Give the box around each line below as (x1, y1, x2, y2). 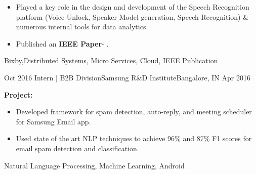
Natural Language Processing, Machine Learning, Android (4, 160, 185, 170)
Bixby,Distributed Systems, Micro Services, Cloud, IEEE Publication (4, 55, 218, 66)
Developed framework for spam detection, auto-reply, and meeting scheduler (16, 106, 252, 117)
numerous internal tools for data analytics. (16, 21, 148, 32)
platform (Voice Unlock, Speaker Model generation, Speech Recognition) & (16, 11, 249, 22)
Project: (4, 89, 33, 100)
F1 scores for (211, 133, 252, 144)
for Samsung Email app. (16, 116, 91, 126)
